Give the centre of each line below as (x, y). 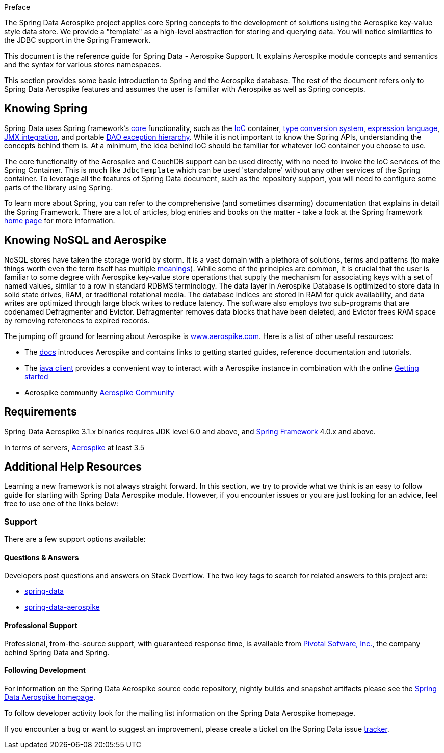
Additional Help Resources (73, 466)
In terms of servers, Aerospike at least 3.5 (74, 447)
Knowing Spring (46, 109)
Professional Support (41, 625)
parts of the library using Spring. (59, 187)
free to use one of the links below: (61, 504)
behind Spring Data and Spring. (57, 652)
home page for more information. (60, 220)
